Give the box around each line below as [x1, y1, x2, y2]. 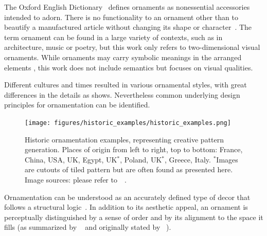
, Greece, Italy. [165, 154, 211, 165]
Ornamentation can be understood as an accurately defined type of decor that [4, 191, 251, 202]
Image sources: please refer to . [25, 174, 127, 185]
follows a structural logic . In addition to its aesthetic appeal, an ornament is [4, 202, 248, 212]
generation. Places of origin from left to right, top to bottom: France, [25, 144, 243, 155]
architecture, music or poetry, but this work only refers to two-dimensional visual [4, 42, 260, 52]
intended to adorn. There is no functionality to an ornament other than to [4, 11, 238, 22]
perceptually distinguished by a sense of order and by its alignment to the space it [4, 211, 263, 222]
